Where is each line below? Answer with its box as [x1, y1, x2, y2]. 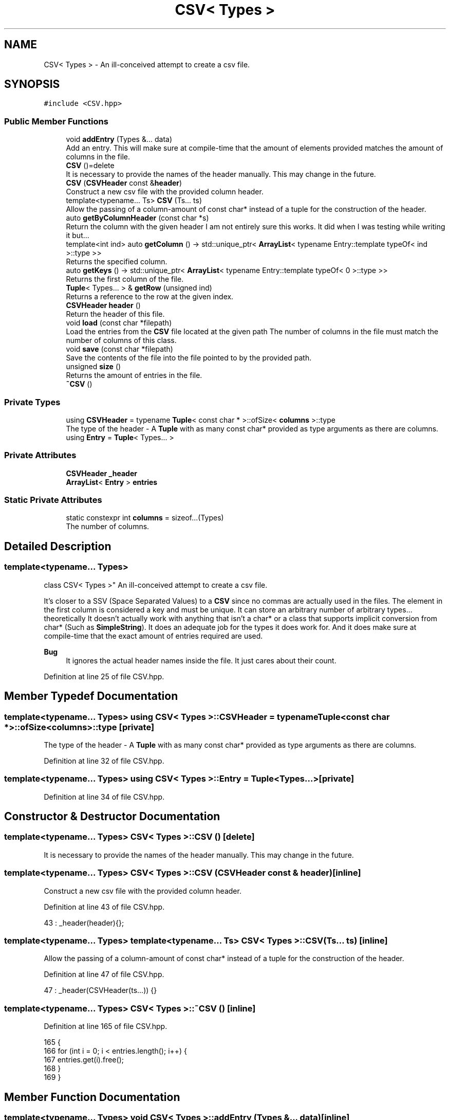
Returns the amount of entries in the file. [66, 371, 202, 380]
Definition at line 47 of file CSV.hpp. [44, 970, 164, 979]
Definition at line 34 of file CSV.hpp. [44, 792, 165, 801]
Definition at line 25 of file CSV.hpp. [44, 672, 164, 681]
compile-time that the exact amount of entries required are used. [44, 631, 263, 640]
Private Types [4, 396, 61, 407]
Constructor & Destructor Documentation [4, 810, 220, 823]
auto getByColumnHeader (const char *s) [66, 213, 209, 223]
